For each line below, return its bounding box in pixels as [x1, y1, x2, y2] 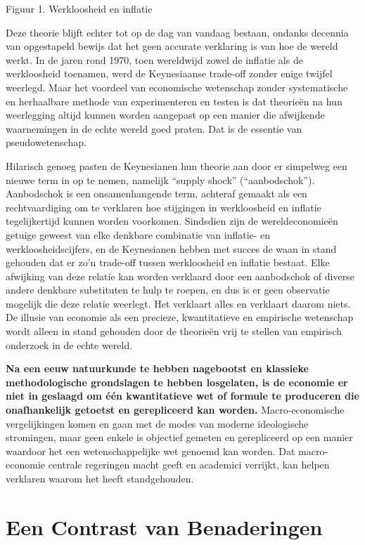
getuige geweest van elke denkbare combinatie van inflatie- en [6, 227, 271, 242]
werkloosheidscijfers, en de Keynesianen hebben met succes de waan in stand [6, 241, 337, 256]
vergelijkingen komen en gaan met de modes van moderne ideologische [6, 416, 309, 431]
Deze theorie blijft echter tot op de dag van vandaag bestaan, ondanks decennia [6, 25, 349, 39]
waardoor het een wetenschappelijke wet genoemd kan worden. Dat [6, 443, 295, 458]
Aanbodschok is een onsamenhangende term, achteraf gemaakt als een [6, 186, 307, 201]
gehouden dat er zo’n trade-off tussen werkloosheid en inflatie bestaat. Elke [6, 255, 330, 270]
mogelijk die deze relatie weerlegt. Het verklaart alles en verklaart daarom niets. [6, 296, 351, 310]
